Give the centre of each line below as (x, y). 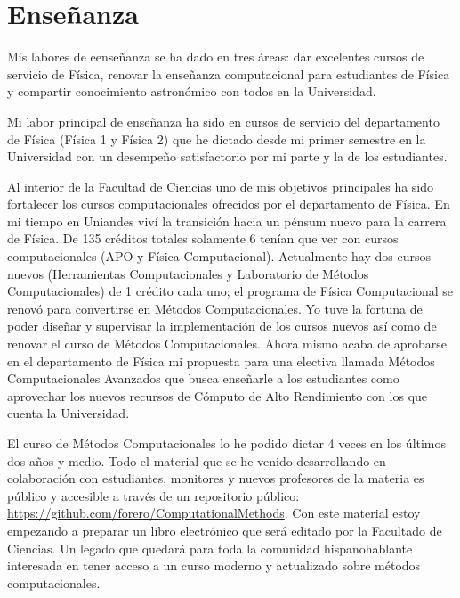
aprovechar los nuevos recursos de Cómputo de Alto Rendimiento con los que (218, 395)
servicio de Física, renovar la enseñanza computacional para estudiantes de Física (229, 74)
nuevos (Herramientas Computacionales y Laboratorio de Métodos (188, 273)
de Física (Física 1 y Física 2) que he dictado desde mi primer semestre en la (217, 139)
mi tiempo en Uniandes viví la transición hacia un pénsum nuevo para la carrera (227, 221)
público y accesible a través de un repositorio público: (153, 495)
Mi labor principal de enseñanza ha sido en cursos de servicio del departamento (223, 121)
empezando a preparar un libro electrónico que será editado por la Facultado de (225, 530)
